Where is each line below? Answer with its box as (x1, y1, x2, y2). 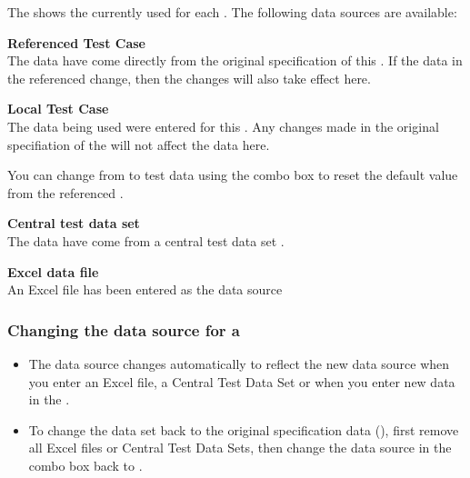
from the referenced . (7, 183, 124, 202)
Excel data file (7, 262, 99, 281)
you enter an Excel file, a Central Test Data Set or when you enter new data (28, 372, 455, 391)
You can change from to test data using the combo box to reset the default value (7, 165, 458, 184)
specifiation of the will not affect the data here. (7, 134, 270, 154)
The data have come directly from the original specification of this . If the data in (7, 51, 463, 70)
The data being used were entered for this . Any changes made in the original (7, 116, 439, 135)
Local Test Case (7, 99, 109, 118)
